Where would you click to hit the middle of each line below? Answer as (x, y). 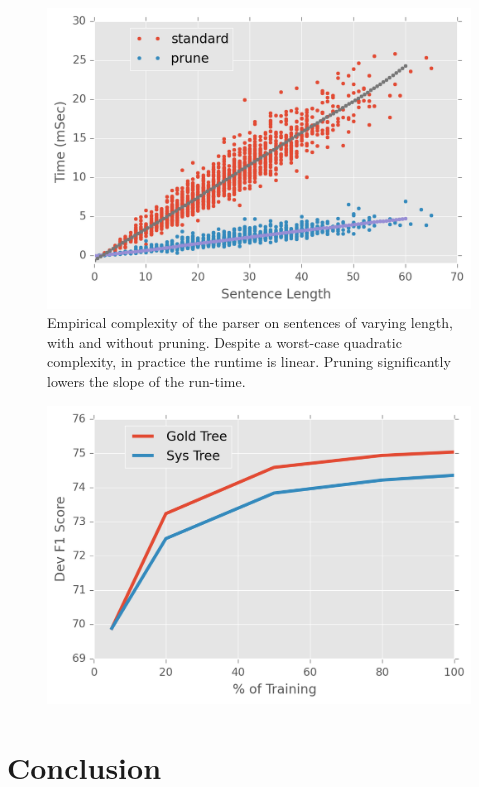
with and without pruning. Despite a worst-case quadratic (224, 341)
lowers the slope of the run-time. (146, 380)
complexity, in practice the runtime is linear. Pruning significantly (249, 361)
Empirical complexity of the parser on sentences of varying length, (250, 322)
